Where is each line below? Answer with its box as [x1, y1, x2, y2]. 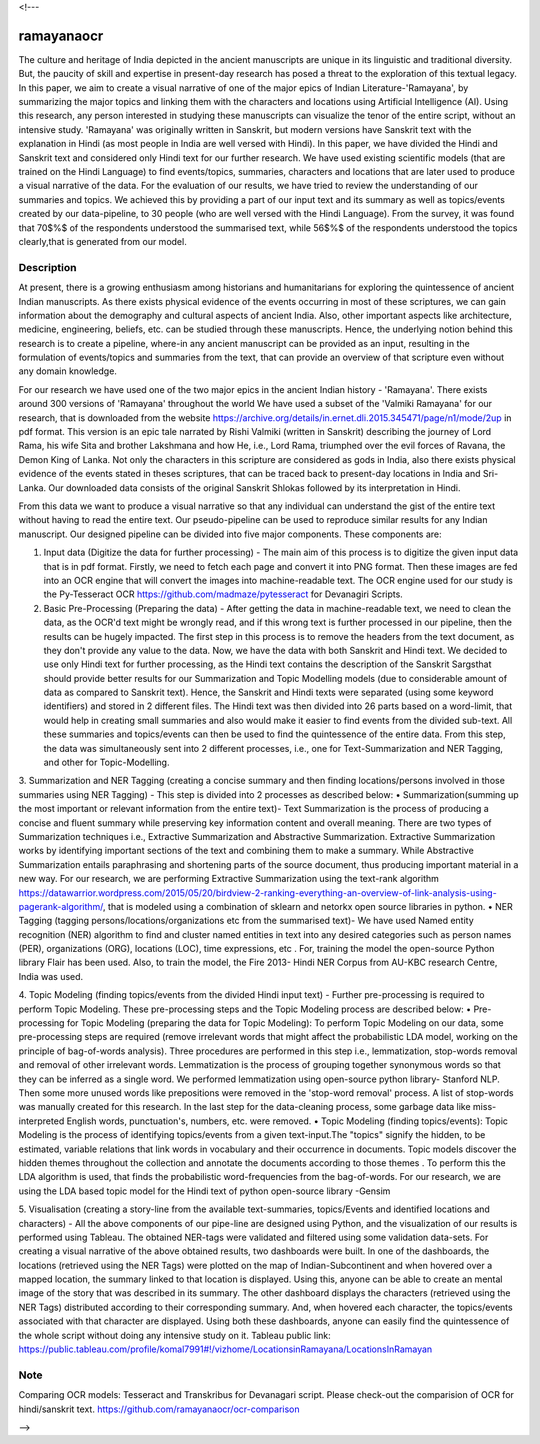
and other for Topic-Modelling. [43, 756, 170, 769]
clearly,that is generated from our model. [18, 235, 187, 247]
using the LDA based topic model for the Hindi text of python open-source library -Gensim [18, 1185, 391, 1197]
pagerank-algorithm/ [18, 900, 104, 912]
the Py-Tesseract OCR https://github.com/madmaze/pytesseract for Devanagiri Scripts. [43, 588, 404, 600]
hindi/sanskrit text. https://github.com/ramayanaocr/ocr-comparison [18, 1403, 300, 1415]
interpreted [18, 1115, 65, 1127]
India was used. [18, 970, 84, 982]
